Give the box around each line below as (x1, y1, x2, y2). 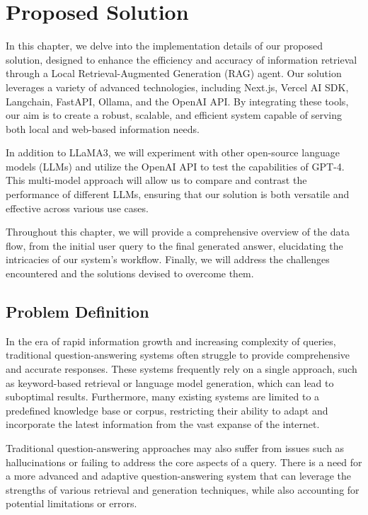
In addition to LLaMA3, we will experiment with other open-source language (6, 145, 340, 160)
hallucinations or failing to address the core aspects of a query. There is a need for (6, 454, 362, 469)
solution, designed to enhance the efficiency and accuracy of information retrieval (6, 52, 357, 66)
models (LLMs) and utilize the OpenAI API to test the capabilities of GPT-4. (6, 158, 345, 173)
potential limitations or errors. (6, 496, 137, 511)
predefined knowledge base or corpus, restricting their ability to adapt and (6, 403, 328, 417)
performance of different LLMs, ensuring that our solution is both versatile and (6, 187, 350, 202)
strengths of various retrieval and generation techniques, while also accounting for (6, 482, 360, 497)
